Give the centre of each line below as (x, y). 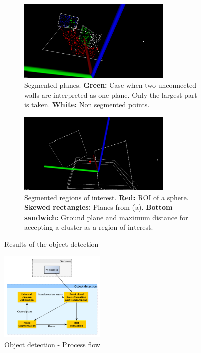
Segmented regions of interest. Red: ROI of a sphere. (107, 197)
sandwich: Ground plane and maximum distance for (106, 217)
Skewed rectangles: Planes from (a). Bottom (98, 207)
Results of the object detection (51, 244)
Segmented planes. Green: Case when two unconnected (110, 84)
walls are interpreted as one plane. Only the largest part (111, 94)
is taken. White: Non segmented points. (87, 104)
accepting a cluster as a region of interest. (89, 227)
